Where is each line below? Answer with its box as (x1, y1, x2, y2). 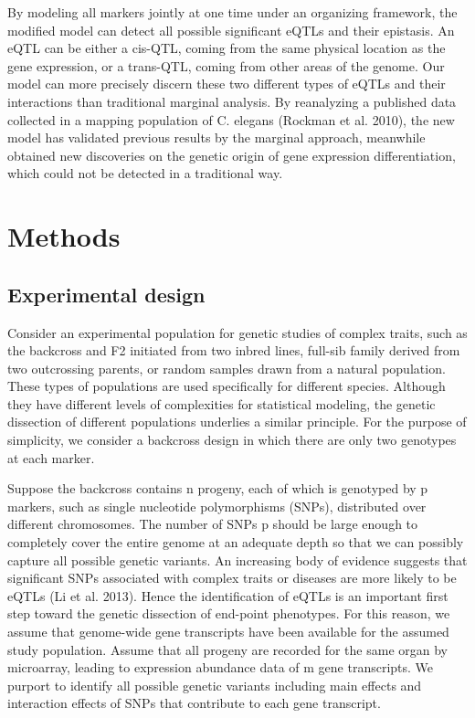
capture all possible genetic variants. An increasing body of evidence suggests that (7, 550, 468, 569)
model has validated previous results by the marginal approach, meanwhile (7, 128, 426, 147)
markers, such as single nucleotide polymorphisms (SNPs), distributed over (7, 496, 427, 515)
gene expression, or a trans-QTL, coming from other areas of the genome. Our (7, 56, 445, 75)
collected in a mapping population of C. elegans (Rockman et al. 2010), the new (7, 110, 455, 129)
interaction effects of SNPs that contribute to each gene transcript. (7, 693, 381, 713)
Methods (7, 217, 121, 255)
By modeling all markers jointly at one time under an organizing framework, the (7, 3, 458, 21)
